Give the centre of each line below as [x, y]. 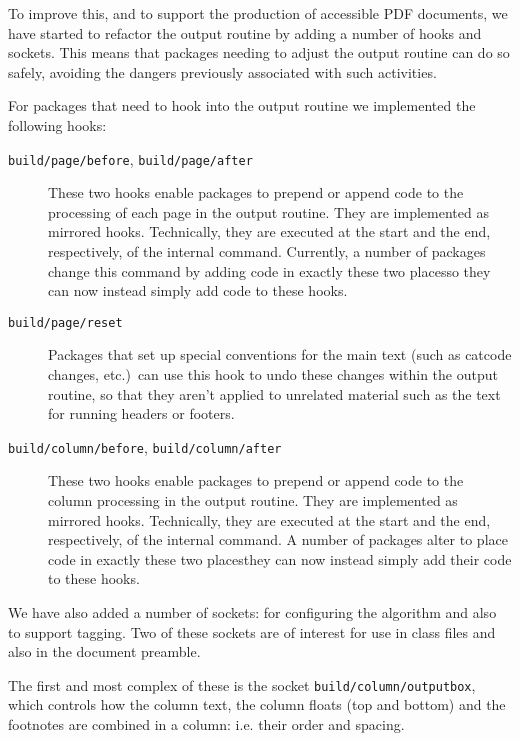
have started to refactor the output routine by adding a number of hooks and [245, 32]
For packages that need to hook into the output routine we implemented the [242, 105]
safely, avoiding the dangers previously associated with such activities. [222, 71]
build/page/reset [65, 322]
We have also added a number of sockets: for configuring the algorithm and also [252, 612]
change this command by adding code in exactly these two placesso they [269, 270]
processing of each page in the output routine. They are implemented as [268, 211]
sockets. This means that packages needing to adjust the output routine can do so [259, 52]
